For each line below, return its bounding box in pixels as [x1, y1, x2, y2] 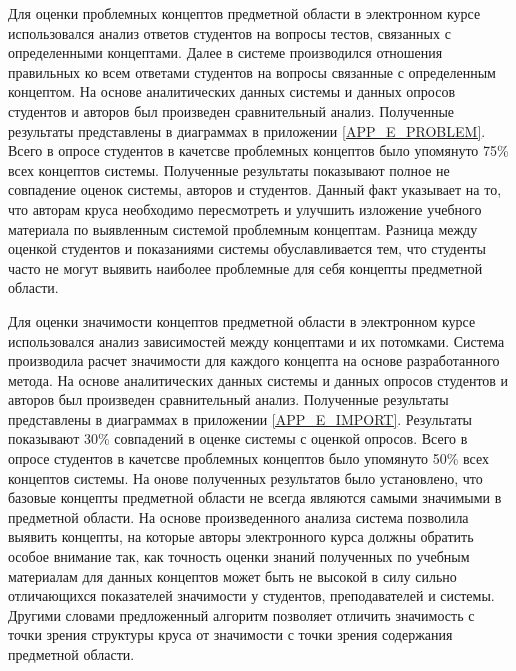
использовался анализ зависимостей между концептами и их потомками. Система [8, 330, 505, 351]
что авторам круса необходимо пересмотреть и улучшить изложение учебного [8, 198, 482, 219]
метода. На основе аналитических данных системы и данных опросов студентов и [8, 369, 509, 390]
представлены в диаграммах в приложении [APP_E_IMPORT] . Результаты [8, 408, 472, 429]
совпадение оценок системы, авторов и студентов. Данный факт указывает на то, [8, 179, 502, 200]
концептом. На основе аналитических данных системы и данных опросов [8, 81, 455, 102]
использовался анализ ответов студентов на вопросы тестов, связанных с [8, 22, 451, 43]
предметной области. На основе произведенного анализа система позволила [8, 506, 469, 527]
